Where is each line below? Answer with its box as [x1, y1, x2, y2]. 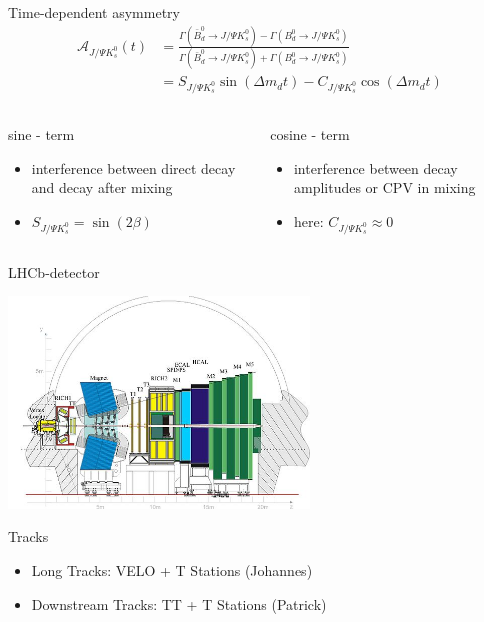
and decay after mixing [31, 177, 173, 198]
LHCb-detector [8, 261, 100, 282]
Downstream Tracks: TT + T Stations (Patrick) [31, 593, 327, 614]
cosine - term [270, 124, 350, 145]
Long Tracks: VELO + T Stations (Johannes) [31, 560, 313, 581]
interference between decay [293, 157, 458, 178]
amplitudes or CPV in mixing [293, 177, 476, 198]
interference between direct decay [31, 157, 236, 178]
